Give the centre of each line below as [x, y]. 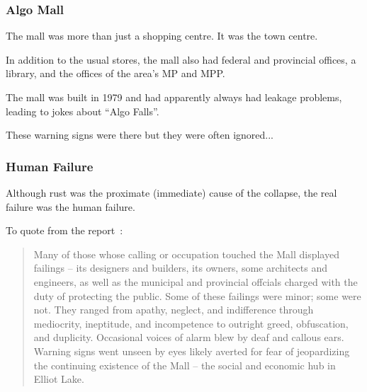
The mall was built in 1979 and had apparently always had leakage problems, [174, 97]
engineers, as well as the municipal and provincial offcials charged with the [196, 281]
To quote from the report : [64, 230]
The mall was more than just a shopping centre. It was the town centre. [162, 36]
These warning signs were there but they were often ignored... [140, 135]
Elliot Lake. [59, 379]
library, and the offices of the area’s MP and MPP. [115, 73]
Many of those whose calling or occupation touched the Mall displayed [186, 254]
